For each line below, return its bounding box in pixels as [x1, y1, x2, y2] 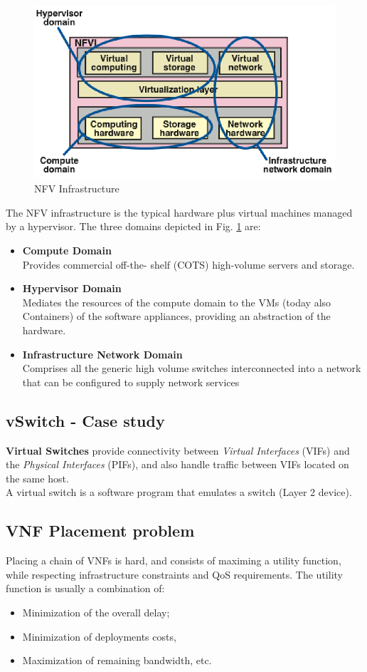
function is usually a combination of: [6, 581, 165, 596]
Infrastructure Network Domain [22, 346, 183, 361]
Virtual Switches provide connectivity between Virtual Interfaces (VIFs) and [6, 443, 350, 458]
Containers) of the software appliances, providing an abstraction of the [22, 309, 331, 324]
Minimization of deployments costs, [22, 629, 176, 643]
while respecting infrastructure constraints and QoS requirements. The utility [6, 567, 343, 581]
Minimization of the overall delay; [22, 604, 170, 619]
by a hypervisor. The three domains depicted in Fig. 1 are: [6, 219, 261, 234]
